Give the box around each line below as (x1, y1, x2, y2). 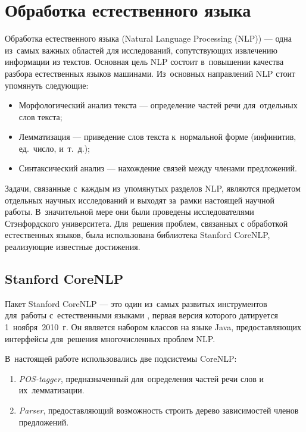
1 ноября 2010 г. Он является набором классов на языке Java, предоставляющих (5, 321, 302, 333)
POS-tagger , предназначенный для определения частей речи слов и (18, 372, 264, 384)
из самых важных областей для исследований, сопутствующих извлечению (5, 43, 277, 56)
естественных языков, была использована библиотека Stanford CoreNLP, (5, 228, 270, 241)
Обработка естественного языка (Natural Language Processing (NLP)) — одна (5, 32, 292, 45)
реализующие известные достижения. (5, 240, 140, 253)
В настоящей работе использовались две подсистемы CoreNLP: (5, 352, 237, 365)
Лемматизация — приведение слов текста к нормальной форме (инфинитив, (18, 130, 296, 143)
